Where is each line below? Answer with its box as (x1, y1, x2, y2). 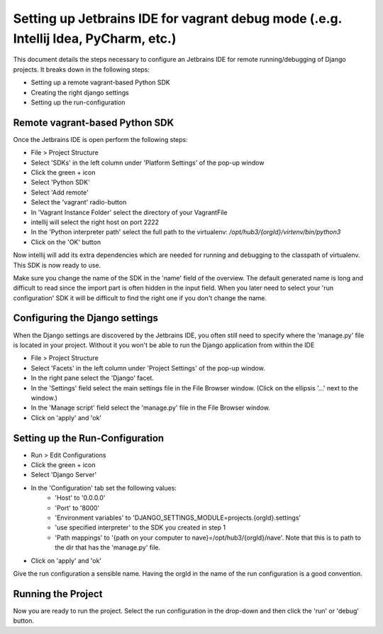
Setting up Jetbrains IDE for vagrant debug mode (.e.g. (13, 11, 342, 26)
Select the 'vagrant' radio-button (30, 198, 127, 207)
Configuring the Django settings (13, 312, 159, 324)
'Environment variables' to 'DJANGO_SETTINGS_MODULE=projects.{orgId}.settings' (55, 513, 301, 522)
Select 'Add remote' (30, 188, 89, 197)
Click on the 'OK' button (30, 238, 101, 246)
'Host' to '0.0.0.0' (55, 493, 106, 502)
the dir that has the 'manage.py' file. (55, 543, 161, 552)
